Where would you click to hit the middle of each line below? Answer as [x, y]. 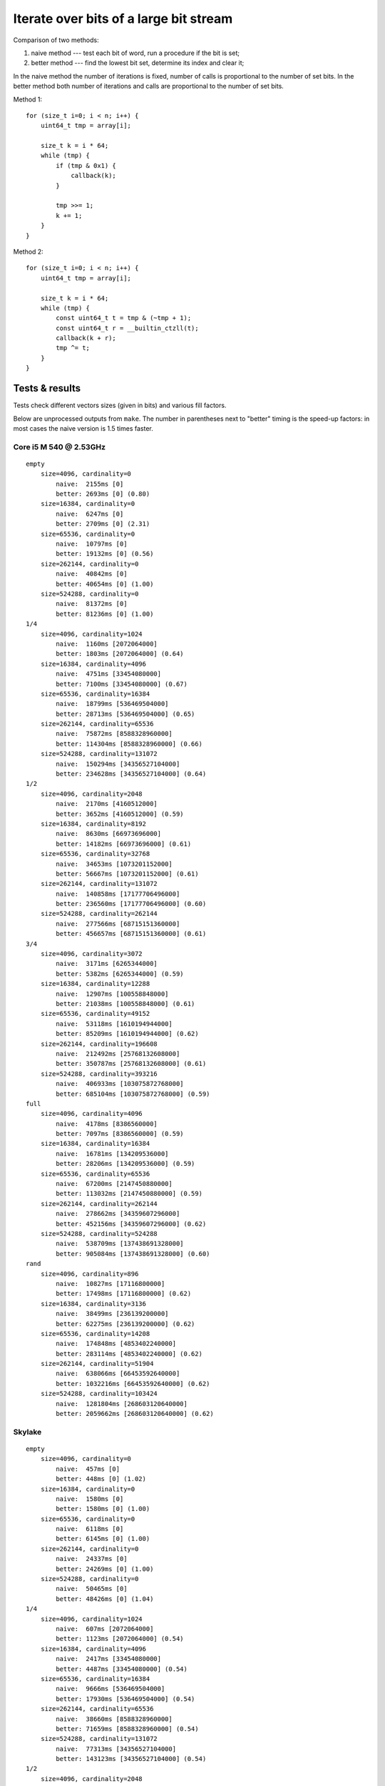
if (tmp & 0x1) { [86, 165]
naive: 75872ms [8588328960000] [114, 734]
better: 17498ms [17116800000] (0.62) [124, 1294]
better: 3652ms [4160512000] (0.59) [120, 814]
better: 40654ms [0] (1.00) [105, 584]
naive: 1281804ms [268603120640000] [122, 1403]
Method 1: [28, 99]
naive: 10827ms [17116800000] [111, 1283]
